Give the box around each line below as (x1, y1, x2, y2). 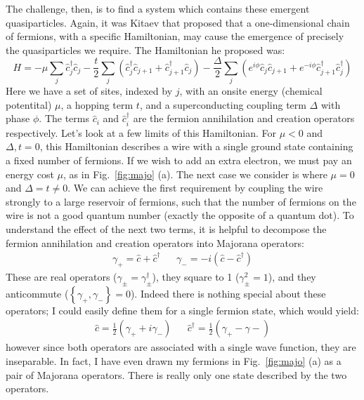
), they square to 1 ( (152, 269, 240, 284)
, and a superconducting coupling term (139, 97, 306, 112)
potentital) (6, 97, 52, 112)
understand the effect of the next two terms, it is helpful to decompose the (6, 221, 327, 236)
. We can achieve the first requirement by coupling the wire (67, 180, 323, 195)
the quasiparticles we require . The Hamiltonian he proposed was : (6, 42, 285, 57)
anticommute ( (6, 286, 69, 300)
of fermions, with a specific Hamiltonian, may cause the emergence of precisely (6, 29, 344, 44)
